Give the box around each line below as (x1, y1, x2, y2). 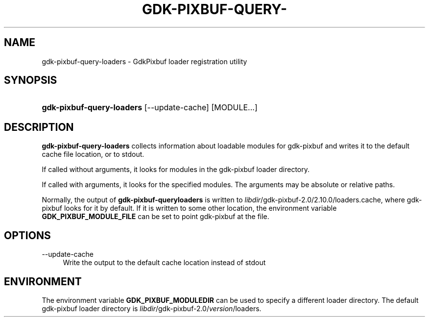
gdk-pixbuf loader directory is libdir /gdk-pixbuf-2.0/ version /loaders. (42, 304, 262, 313)
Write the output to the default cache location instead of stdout (63, 258, 266, 267)
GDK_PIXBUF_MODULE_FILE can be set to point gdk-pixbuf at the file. (42, 212, 269, 221)
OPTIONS (4, 229, 51, 242)
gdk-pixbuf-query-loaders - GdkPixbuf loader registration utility (42, 57, 247, 66)
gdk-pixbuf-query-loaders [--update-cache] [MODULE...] (42, 102, 258, 113)
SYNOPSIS (4, 74, 57, 87)
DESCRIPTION (4, 121, 74, 133)
